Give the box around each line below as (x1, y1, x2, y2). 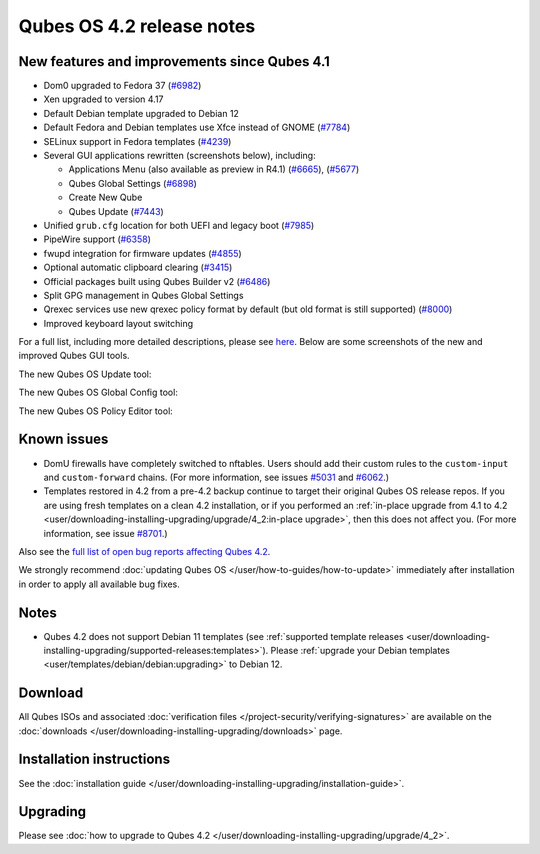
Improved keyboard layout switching (43, 317, 194, 329)
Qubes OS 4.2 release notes (18, 15, 256, 37)
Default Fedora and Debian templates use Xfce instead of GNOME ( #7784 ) (43, 121, 351, 134)
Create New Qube (68, 191, 143, 204)
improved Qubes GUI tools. (18, 350, 130, 362)
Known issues (18, 431, 109, 448)
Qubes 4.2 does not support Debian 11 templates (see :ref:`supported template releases (43, 630, 404, 642)
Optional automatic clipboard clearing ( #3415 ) (43, 261, 233, 274)
